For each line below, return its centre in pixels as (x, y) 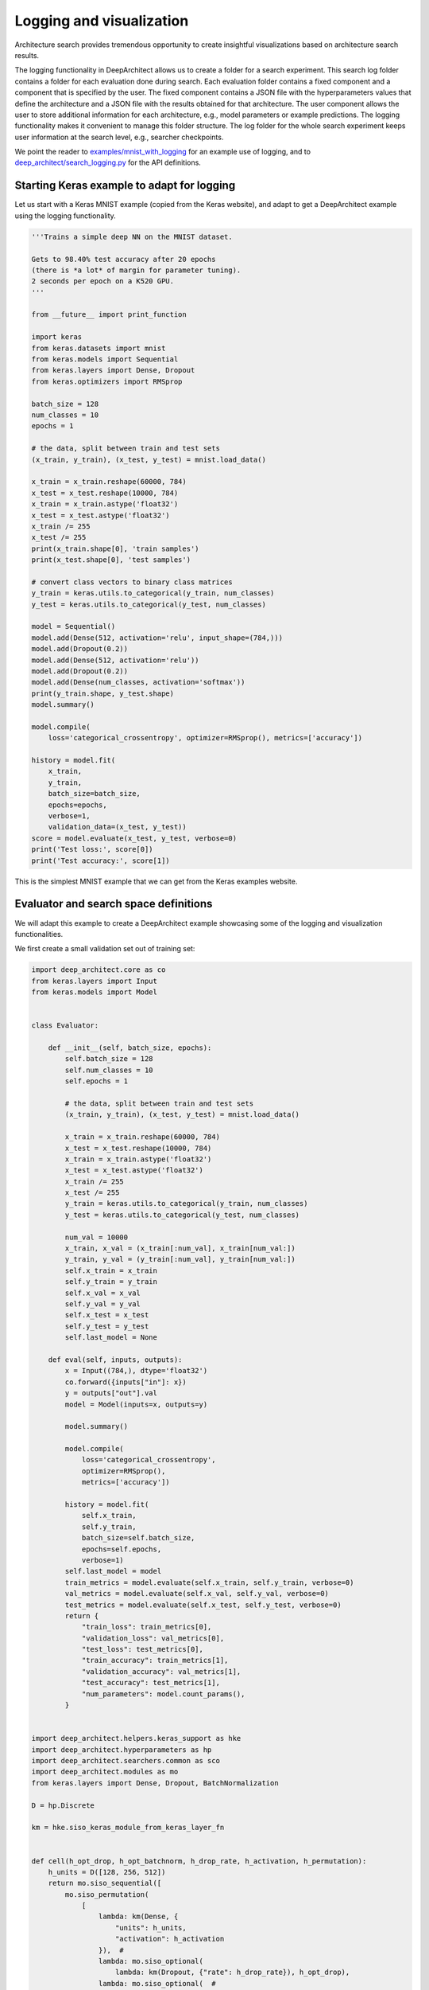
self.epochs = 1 (97, 1081)
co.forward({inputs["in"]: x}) (126, 1382)
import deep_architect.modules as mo (105, 1772)
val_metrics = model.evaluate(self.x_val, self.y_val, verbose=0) (197, 1594)
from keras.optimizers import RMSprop (107, 381)
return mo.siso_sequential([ (105, 1883)
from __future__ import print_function (109, 315)
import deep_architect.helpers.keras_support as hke (136, 1738)
